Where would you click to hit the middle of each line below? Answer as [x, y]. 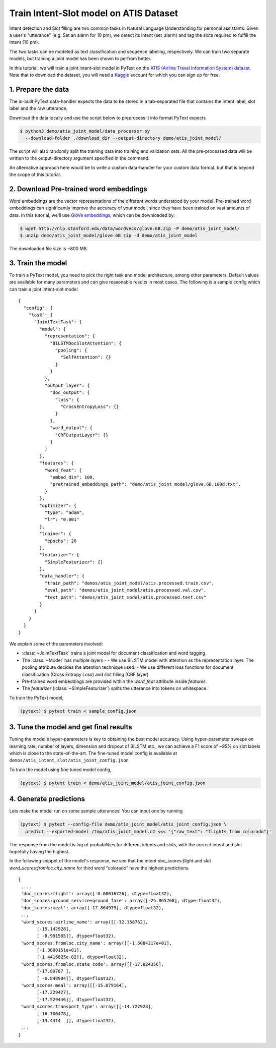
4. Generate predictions [47, 799]
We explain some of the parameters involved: [56, 644]
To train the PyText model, [36, 697]
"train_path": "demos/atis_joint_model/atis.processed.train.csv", [129, 583]
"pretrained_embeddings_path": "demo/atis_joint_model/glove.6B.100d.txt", [146, 484]
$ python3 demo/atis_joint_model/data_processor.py [85, 131]
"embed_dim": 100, [73, 477]
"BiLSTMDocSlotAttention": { [86, 343]
